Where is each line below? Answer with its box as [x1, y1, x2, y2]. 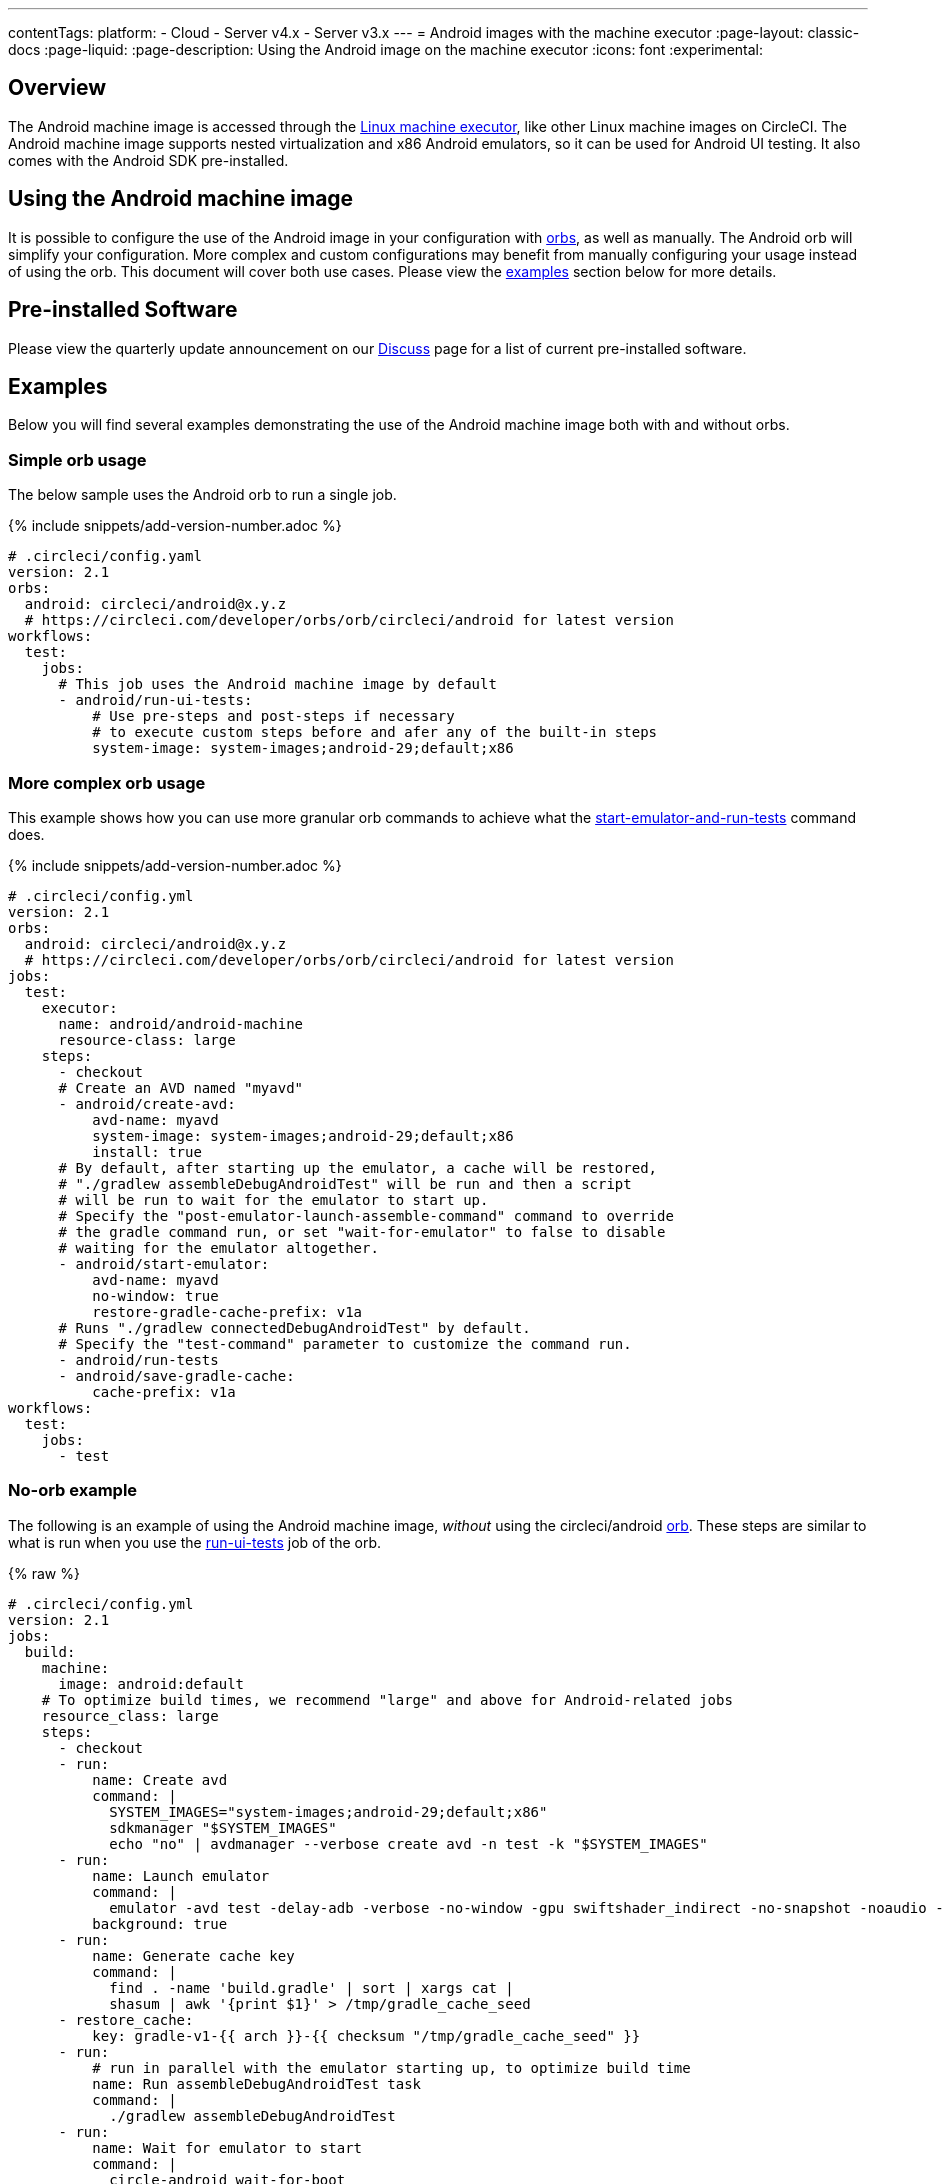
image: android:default [58, 1675, 245, 1692]
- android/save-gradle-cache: [58, 1367, 295, 1384]
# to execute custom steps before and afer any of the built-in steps [92, 724, 658, 741]
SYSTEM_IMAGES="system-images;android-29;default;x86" [109, 1803, 548, 1820]
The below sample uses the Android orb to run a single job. [8, 486, 397, 504]
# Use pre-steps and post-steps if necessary [92, 708, 455, 725]
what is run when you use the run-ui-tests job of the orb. [8, 1533, 382, 1551]
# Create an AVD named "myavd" [58, 1079, 304, 1096]
